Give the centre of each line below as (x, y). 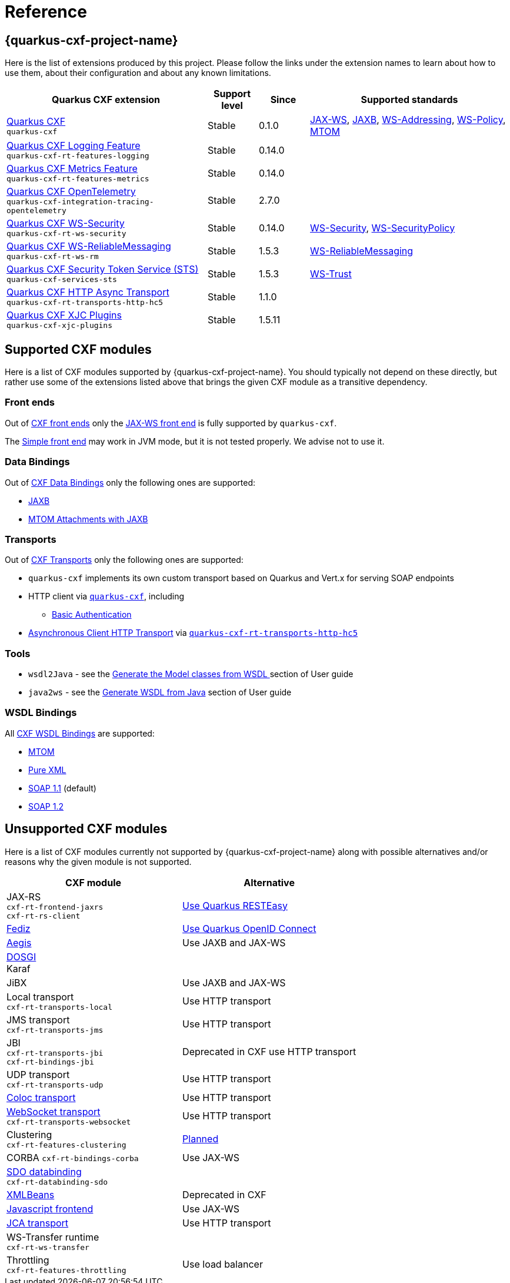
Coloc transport (41, 1097)
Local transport (40, 997)
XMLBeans (31, 1194)
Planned (201, 1139)
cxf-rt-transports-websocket (69, 1122)
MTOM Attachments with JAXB (88, 519)
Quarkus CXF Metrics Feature (72, 169)
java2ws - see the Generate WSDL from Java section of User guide (160, 692)
